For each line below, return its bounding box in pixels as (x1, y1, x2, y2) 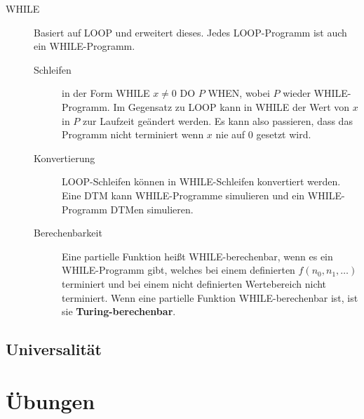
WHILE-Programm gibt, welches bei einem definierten (62, 262, 295, 277)
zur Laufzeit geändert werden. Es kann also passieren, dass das (83, 113, 353, 128)
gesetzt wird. (256, 127, 311, 142)
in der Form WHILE (62, 86, 150, 100)
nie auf (215, 127, 245, 142)
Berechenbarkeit (34, 225, 102, 240)
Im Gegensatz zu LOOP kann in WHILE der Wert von (113, 99, 350, 114)
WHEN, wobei (208, 86, 270, 100)
